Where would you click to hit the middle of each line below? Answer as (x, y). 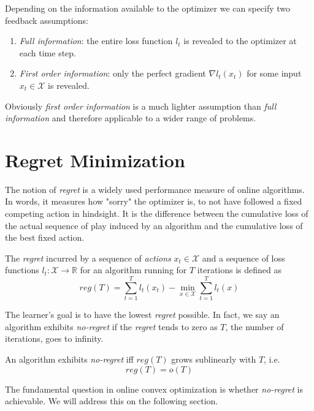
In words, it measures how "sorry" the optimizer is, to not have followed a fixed (154, 201)
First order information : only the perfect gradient (113, 73)
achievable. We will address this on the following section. (112, 401)
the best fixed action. (45, 237)
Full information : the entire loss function (96, 41)
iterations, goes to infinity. (54, 338)
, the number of (255, 326)
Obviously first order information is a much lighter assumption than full (141, 106)
